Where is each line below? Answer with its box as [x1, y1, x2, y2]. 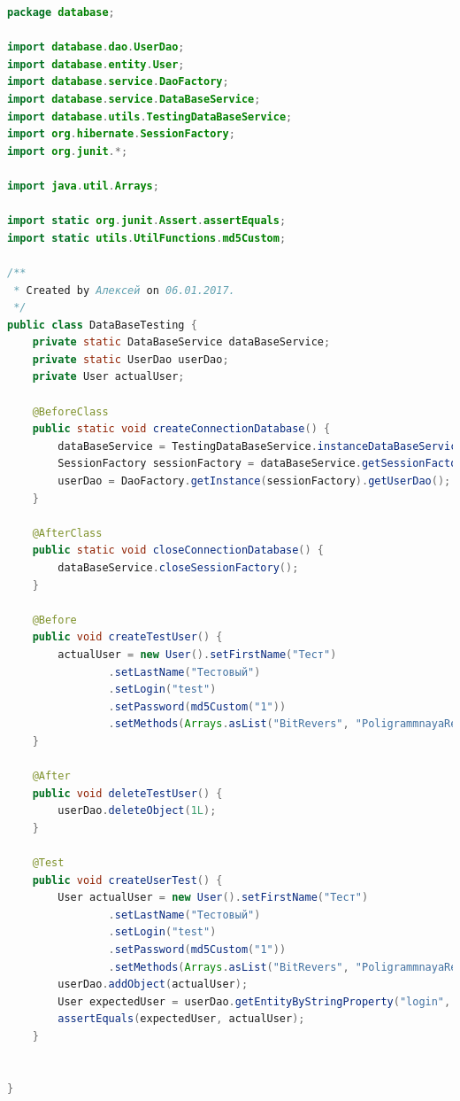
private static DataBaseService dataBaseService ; [32, 336, 331, 349]
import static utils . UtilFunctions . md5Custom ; [7, 231, 287, 244]
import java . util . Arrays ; [7, 179, 159, 192]
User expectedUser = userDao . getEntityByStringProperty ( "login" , [57, 995, 451, 1008]
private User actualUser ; [32, 370, 185, 384]
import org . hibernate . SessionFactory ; [7, 128, 235, 141]
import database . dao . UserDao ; [7, 41, 185, 54]
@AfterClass [32, 526, 103, 539]
